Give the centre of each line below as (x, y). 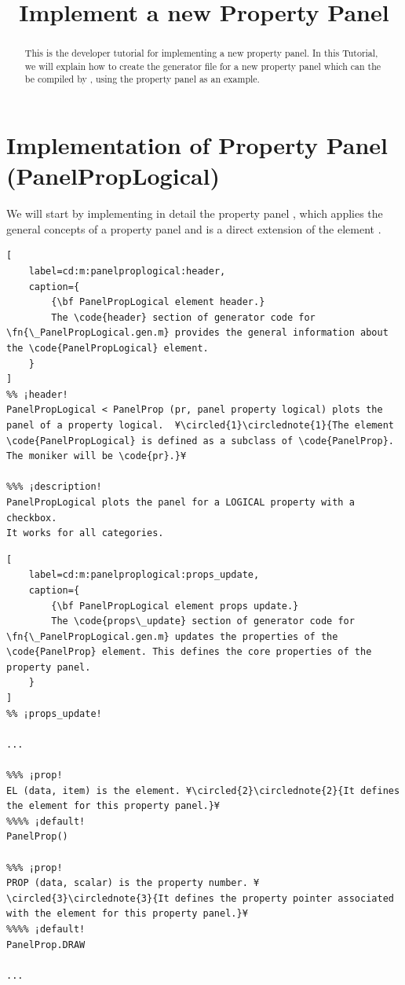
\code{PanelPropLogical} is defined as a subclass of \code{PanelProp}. (200, 441)
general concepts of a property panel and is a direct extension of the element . (194, 228)
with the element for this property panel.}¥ (127, 914)
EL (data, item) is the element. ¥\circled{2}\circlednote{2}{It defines (203, 790)
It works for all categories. (85, 533)
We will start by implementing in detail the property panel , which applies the (195, 213)
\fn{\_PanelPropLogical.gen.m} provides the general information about (197, 333)
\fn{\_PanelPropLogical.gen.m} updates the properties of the (172, 636)
